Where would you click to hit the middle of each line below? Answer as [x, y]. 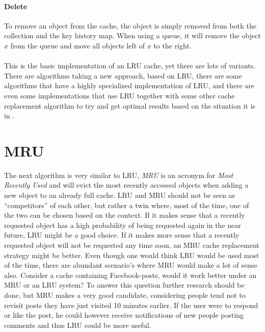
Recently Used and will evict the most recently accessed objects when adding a [126, 185]
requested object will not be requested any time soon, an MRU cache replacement [132, 245]
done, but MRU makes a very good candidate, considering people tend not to [125, 295]
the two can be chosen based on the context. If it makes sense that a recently [125, 215]
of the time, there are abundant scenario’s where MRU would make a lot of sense [131, 265]
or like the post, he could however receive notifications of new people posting [124, 315]
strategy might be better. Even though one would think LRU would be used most [132, 255]
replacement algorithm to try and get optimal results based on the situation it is [130, 105]
